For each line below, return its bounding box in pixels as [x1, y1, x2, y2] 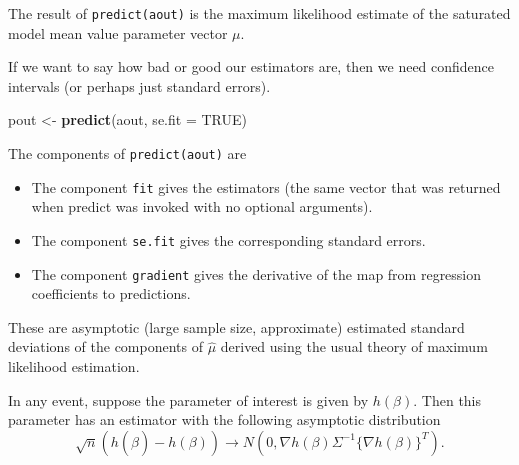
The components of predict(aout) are [8, 143, 247, 164]
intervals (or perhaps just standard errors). [8, 75, 271, 96]
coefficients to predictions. [31, 283, 191, 304]
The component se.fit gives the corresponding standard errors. [31, 229, 426, 250]
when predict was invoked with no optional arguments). [31, 196, 373, 217]
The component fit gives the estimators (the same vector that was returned [31, 176, 501, 197]
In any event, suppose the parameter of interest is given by [8, 389, 369, 410]
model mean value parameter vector [8, 22, 228, 43]
